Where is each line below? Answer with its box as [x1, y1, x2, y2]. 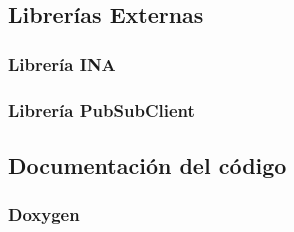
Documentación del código [8, 149, 287, 180]
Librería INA [8, 51, 116, 76]
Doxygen [8, 202, 80, 227]
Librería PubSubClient [8, 97, 195, 122]
